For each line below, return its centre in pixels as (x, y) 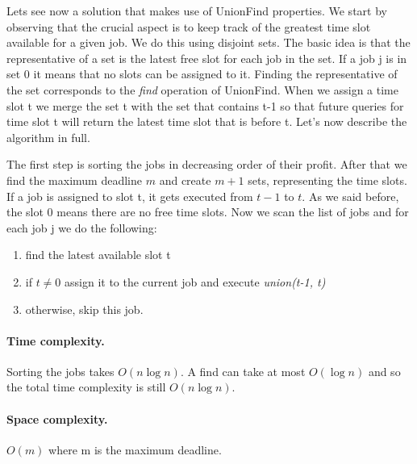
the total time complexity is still (86, 387)
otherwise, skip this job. (84, 309)
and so (384, 371)
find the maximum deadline (75, 180)
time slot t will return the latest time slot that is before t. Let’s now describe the (207, 121)
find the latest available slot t (98, 255)
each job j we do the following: (82, 227)
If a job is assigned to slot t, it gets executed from (130, 196)
